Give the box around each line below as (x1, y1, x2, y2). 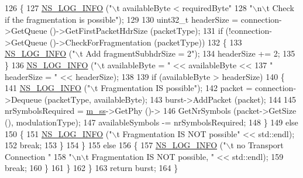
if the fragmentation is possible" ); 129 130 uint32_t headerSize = (5, 13, 239, 25)
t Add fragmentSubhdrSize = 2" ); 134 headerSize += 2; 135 (80, 47, 295, 60)
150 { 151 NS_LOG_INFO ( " (5, 127, 112, 139)
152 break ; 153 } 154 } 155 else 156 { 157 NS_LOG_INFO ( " (5, 139, 226, 151)
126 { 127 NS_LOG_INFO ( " (5, 2, 112, 13)
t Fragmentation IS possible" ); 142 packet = (95, 82, 253, 94)
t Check (266, 2, 294, 13)
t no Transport (230, 139, 284, 151)
